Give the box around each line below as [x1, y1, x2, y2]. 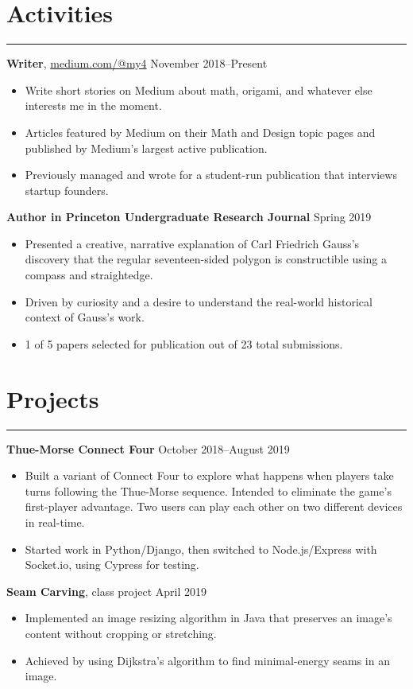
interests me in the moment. [25, 97, 162, 114]
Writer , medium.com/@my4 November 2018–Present [6, 55, 268, 72]
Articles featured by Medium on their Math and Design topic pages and [25, 123, 376, 140]
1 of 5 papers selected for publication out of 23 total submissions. [25, 335, 343, 352]
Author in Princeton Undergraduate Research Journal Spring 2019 [6, 208, 372, 225]
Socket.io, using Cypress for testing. [25, 556, 199, 573]
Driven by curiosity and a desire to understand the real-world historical [25, 293, 372, 309]
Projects [6, 382, 99, 415]
